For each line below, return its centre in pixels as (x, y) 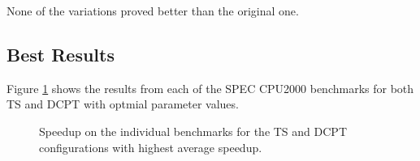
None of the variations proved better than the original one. (153, 11)
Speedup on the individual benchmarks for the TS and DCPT (193, 131)
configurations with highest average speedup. (151, 147)
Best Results (61, 54)
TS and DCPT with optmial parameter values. (123, 104)
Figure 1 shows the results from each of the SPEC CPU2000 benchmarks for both (210, 88)
